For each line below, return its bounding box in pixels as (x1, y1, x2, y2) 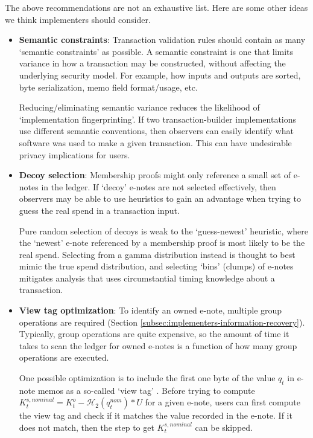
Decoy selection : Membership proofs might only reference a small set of (19, 169, 291, 181)
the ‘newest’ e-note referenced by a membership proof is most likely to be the (19, 236, 305, 249)
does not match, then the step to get (19, 421, 154, 434)
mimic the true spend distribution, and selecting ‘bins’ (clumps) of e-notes (19, 260, 294, 272)
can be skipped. (195, 421, 253, 434)
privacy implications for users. (19, 148, 130, 161)
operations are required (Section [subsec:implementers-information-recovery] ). (19, 315, 305, 328)
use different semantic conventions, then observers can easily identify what (19, 124, 294, 137)
